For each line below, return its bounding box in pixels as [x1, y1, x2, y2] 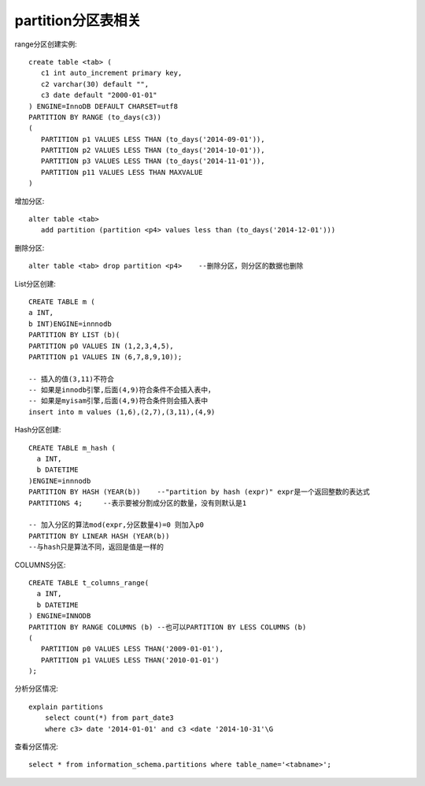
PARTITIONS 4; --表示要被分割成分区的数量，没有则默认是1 [28, 499, 247, 507]
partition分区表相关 [14, 12, 142, 29]
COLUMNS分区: [14, 560, 66, 569]
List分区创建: [14, 279, 57, 288]
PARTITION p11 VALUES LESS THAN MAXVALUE [40, 168, 204, 176]
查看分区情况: [14, 742, 59, 751]
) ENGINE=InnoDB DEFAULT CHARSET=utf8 [28, 102, 179, 110]
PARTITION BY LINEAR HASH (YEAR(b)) [28, 532, 170, 540]
